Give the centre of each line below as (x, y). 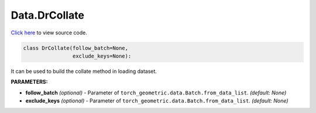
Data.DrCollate (48, 15)
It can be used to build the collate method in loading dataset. (84, 71)
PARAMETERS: (29, 82)
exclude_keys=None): (102, 56)
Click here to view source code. (49, 33)
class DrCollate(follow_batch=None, (76, 48)
